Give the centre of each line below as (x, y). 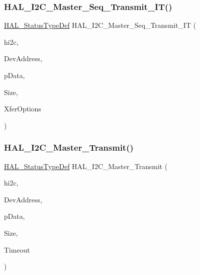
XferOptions (23, 109)
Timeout (17, 249)
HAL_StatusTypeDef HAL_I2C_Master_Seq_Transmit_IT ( (100, 25)
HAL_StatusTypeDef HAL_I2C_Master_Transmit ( (86, 166)
